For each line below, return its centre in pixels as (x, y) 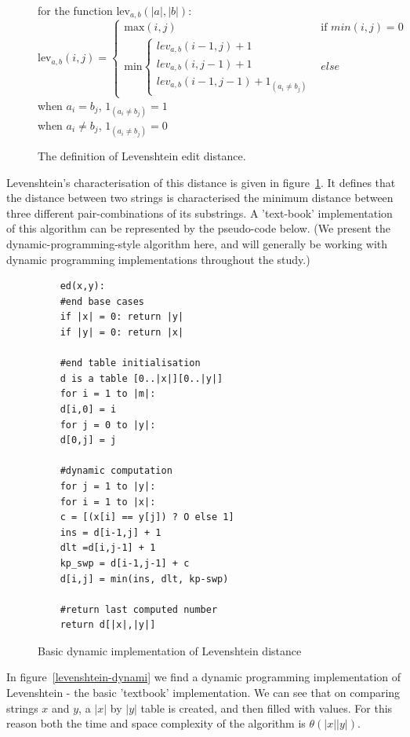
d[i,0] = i (88, 409)
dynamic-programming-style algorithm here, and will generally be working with (197, 244)
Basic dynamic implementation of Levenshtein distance (170, 650)
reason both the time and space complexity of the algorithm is (156, 723)
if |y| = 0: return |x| (122, 332)
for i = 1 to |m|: (108, 394)
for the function (75, 10)
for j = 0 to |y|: (108, 425)
